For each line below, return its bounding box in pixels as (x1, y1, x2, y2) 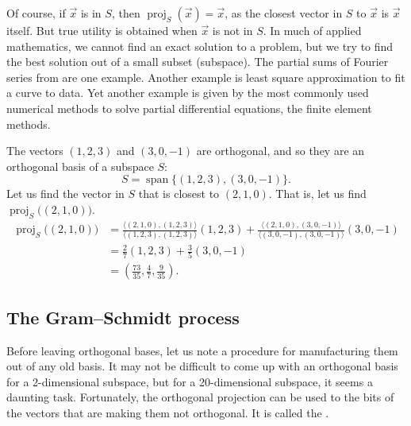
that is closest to (138, 185, 220, 202)
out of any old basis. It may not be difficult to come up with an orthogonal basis (6, 358, 398, 374)
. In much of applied (263, 22, 362, 38)
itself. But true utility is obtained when (6, 22, 198, 38)
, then (111, 5, 140, 21)
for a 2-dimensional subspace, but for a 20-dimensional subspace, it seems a (6, 373, 373, 389)
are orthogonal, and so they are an (196, 142, 365, 159)
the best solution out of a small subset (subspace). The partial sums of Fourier (6, 53, 389, 70)
